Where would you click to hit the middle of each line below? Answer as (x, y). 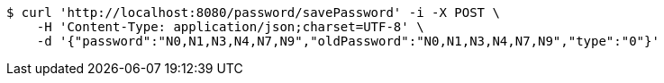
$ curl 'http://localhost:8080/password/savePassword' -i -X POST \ (253, 12)
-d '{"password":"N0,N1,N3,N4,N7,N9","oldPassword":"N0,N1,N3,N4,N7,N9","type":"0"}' (348, 41)
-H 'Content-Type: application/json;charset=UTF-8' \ (230, 27)
